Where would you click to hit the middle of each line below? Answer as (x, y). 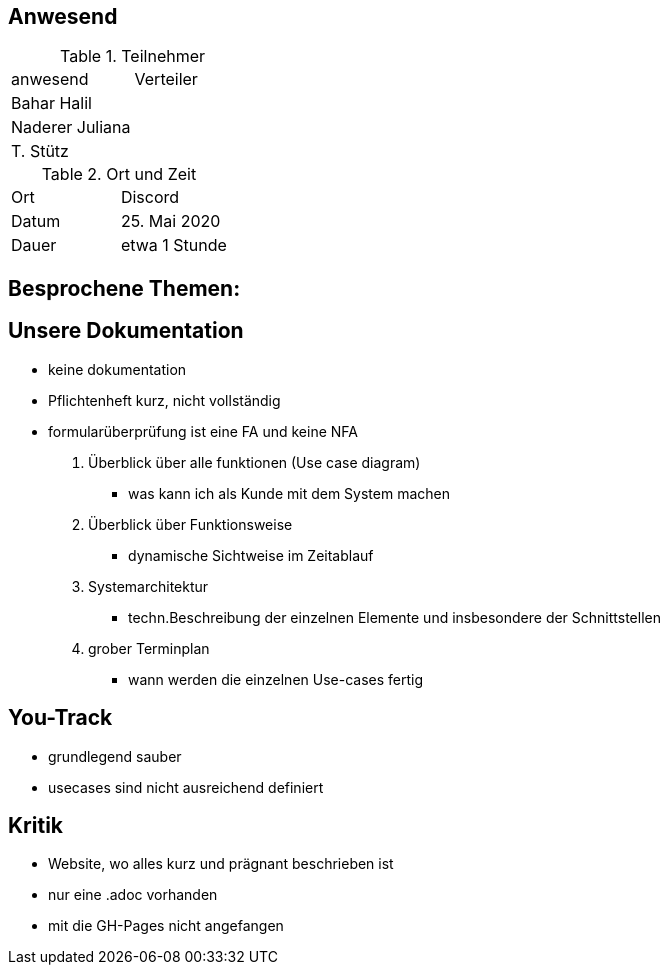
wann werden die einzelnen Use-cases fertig (276, 679)
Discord (150, 197)
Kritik (36, 825)
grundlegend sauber (115, 756)
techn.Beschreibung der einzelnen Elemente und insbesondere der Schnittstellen (394, 617)
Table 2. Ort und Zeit (119, 174)
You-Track (60, 718)
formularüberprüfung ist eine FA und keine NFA (203, 431)
